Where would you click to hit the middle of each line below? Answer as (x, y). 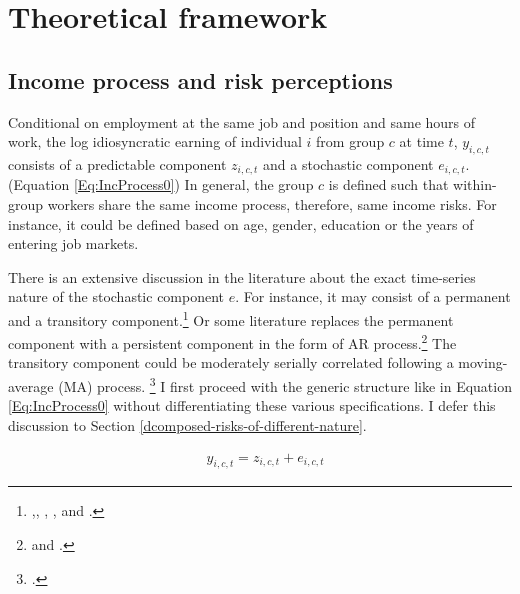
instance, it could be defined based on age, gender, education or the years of (241, 223)
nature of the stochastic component (116, 296)
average (31, 385)
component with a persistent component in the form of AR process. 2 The (232, 341)
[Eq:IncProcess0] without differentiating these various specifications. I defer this (252, 405)
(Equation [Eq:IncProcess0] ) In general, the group (161, 184)
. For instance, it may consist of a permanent (373, 296)
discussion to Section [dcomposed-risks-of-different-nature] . (187, 424)
